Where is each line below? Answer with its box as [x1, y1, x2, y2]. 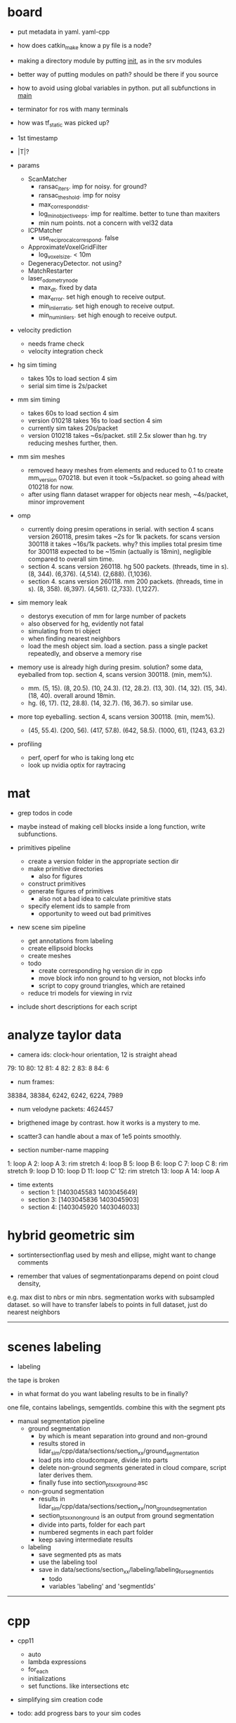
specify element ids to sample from [27, 902, 131, 910]
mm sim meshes [17, 453, 65, 461]
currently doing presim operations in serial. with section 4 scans [27, 525, 214, 534]
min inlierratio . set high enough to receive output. [38, 302, 175, 311]
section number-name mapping [17, 1145, 109, 1154]
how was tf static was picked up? [17, 118, 110, 129]
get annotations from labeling [27, 936, 114, 946]
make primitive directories [27, 865, 104, 873]
